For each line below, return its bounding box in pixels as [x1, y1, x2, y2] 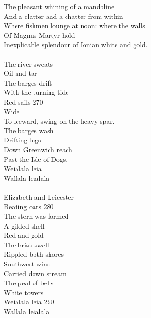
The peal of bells [4, 278, 54, 288]
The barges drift [4, 77, 52, 88]
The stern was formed [4, 211, 69, 221]
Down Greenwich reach [4, 144, 72, 154]
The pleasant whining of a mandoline [4, 1, 115, 11]
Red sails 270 [4, 96, 43, 106]
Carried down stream [4, 268, 67, 278]
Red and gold [4, 230, 44, 240]
